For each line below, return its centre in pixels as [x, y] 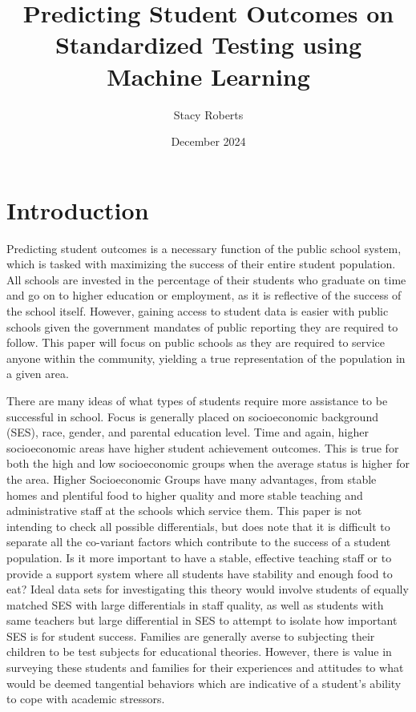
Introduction [78, 209]
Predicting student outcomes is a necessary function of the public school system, [204, 248]
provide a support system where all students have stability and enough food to [200, 573]
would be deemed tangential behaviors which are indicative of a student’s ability [204, 683]
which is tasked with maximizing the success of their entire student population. [201, 264]
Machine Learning [208, 76]
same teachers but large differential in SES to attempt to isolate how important [202, 620]
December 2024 [208, 141]
